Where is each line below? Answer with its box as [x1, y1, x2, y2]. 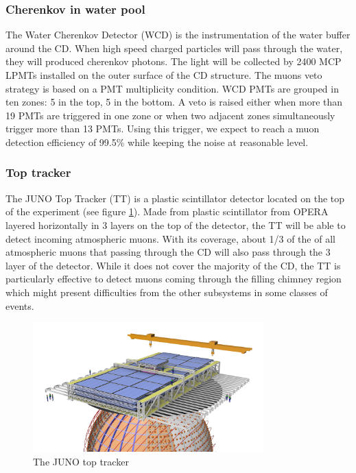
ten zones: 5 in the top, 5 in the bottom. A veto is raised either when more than [5, 95, 343, 109]
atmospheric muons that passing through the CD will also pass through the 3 [5, 245, 331, 259]
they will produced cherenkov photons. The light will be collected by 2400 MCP [5, 54, 342, 69]
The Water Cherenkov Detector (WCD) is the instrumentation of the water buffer [5, 27, 351, 42]
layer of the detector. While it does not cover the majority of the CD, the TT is [5, 258, 341, 272]
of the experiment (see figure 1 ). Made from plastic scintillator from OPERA [5, 204, 329, 219]
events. [5, 298, 34, 313]
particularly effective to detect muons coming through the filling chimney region [5, 271, 342, 286]
